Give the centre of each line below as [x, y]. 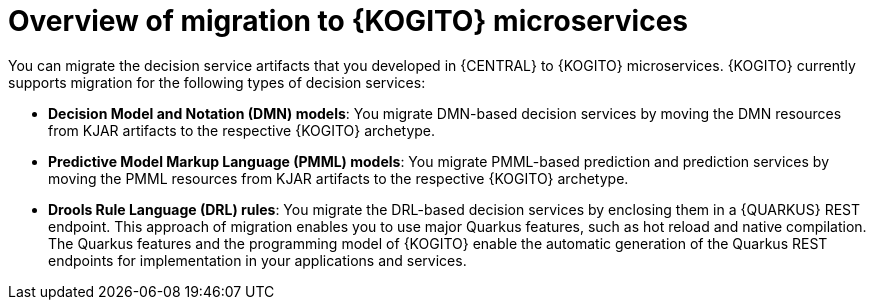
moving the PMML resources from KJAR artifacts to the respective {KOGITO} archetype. [338, 178]
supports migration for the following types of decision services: [217, 82]
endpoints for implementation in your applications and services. [257, 260]
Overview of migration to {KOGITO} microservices [348, 21]
